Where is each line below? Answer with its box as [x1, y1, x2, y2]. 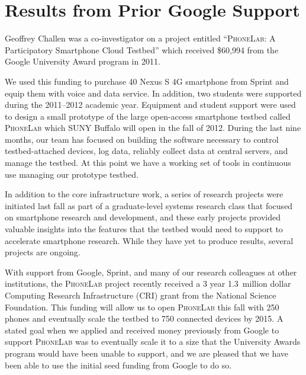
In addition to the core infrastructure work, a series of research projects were [5, 188, 284, 200]
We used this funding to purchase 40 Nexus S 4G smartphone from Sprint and [5, 75, 289, 87]
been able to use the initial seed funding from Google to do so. [5, 358, 232, 371]
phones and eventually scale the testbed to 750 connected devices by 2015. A [5, 312, 284, 325]
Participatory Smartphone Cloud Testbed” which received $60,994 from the [5, 43, 279, 56]
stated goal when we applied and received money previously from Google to [5, 323, 279, 336]
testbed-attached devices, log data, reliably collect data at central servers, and [5, 145, 288, 157]
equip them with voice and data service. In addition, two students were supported [5, 86, 302, 99]
